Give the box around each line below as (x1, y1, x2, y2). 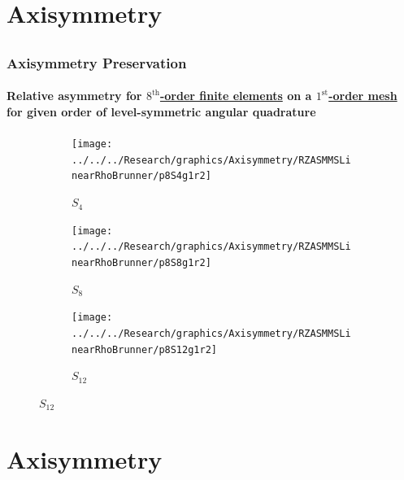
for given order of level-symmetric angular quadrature (7, 103, 316, 120)
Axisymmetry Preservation (7, 52, 187, 72)
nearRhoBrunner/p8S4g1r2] (72, 170, 211, 182)
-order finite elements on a (159, 87, 312, 104)
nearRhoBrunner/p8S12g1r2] (72, 343, 217, 356)
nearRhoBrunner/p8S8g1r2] (72, 256, 211, 268)
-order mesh (328, 87, 397, 104)
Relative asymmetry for (7, 87, 142, 104)
